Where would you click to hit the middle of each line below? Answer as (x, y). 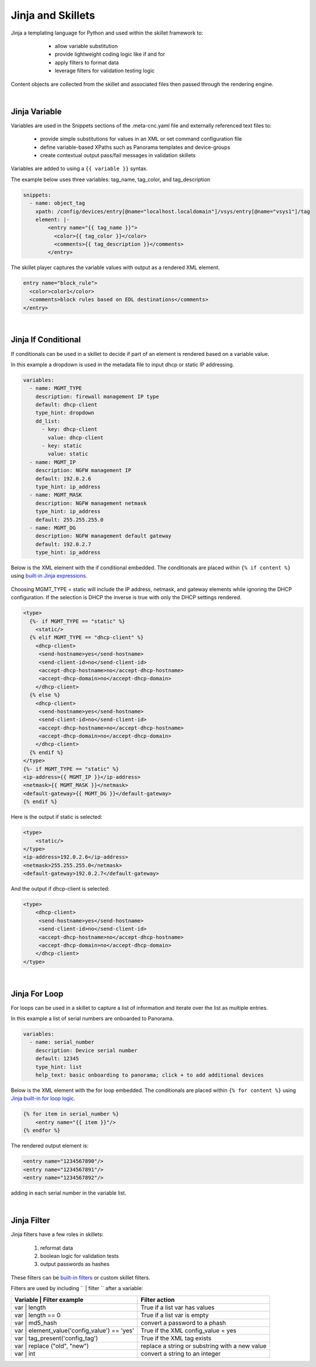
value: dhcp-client (75, 437)
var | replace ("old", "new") (51, 1346)
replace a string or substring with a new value (204, 1346)
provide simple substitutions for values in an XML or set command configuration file (141, 139)
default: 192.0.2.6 (63, 479)
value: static (68, 454)
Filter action (158, 1300)
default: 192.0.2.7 (63, 544)
